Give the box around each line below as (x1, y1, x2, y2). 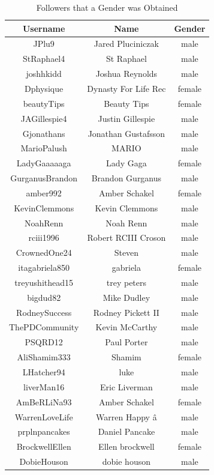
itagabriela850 (18, 261, 70, 274)
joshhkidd (26, 67, 62, 80)
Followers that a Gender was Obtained (36, 1, 178, 13)
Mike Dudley (103, 291, 150, 303)
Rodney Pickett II (93, 306, 159, 318)
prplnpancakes (17, 425, 70, 438)
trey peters (106, 276, 147, 288)
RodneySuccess (16, 306, 72, 318)
